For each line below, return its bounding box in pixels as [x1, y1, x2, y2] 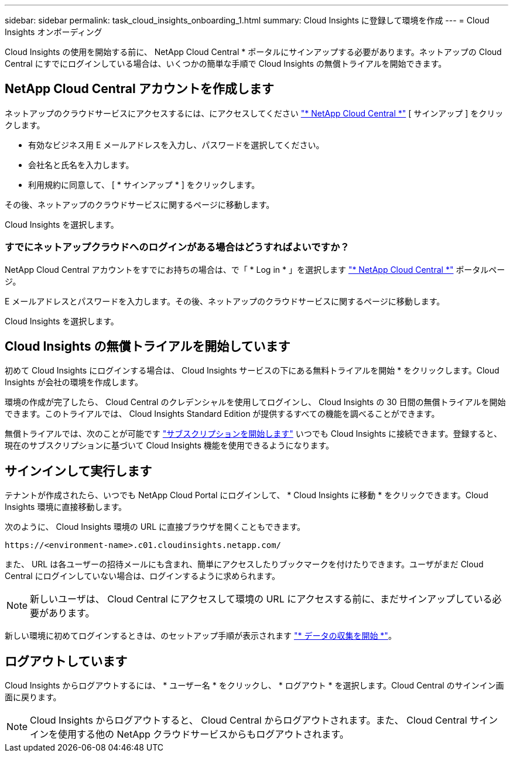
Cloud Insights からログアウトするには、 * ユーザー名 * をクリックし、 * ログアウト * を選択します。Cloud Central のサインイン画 [5, 680, 504, 691]
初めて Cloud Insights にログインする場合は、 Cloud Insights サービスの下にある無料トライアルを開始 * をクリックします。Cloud [5, 365, 500, 376]
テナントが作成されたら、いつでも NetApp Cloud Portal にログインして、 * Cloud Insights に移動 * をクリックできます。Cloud [5, 490, 488, 501]
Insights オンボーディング [5, 27, 102, 37]
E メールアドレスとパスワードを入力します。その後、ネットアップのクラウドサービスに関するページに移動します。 [5, 296, 445, 306]
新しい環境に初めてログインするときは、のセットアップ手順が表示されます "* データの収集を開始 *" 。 [5, 631, 396, 641]
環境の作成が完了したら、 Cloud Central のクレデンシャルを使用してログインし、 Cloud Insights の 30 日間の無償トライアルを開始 [5, 397, 506, 407]
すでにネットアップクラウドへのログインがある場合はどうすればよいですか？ [5, 241, 350, 254]
